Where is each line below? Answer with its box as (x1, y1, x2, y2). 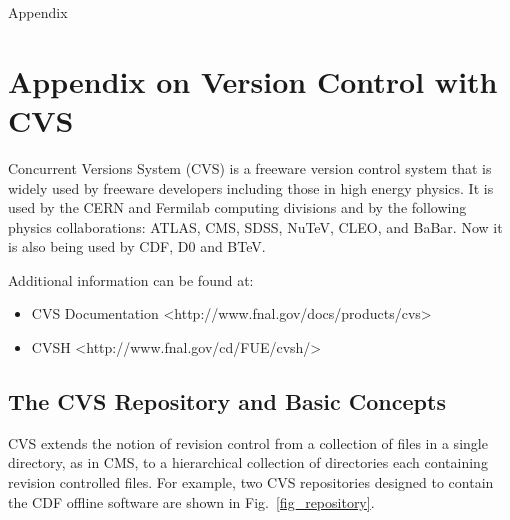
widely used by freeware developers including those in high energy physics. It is (8, 177, 494, 198)
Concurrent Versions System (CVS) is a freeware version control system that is (8, 157, 492, 178)
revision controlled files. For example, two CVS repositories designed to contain (8, 472, 494, 493)
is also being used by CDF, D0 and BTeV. (8, 236, 266, 257)
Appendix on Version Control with (8, 60, 498, 101)
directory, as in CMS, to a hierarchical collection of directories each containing (8, 452, 488, 473)
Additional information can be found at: (8, 269, 254, 290)
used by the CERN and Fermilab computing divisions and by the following (8, 197, 467, 218)
